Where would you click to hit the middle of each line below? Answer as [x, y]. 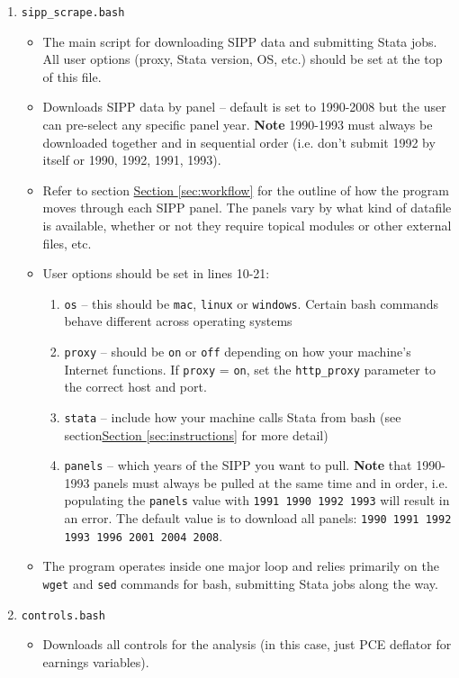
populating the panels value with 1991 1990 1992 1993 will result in [257, 500]
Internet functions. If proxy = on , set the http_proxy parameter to [250, 369]
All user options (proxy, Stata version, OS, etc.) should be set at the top [243, 59]
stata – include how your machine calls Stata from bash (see [233, 416]
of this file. [72, 76]
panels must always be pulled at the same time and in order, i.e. [271, 482]
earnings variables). [96, 661]
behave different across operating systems [178, 321]
